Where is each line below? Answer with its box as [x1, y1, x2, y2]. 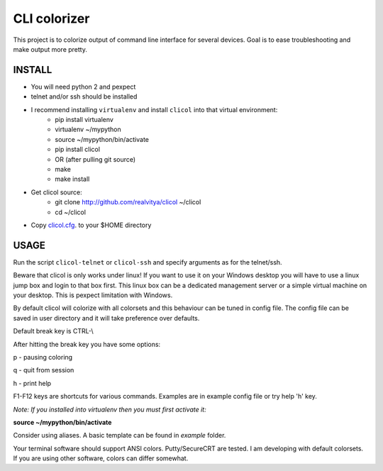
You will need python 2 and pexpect [30, 82, 136, 91]
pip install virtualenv [55, 116, 113, 124]
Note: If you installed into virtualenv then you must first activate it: [13, 405, 206, 414]
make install [55, 174, 90, 184]
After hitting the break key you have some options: [13, 340, 161, 348]
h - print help [13, 379, 52, 387]
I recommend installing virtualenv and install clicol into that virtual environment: [30, 105, 278, 113]
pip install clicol [55, 145, 101, 154]
